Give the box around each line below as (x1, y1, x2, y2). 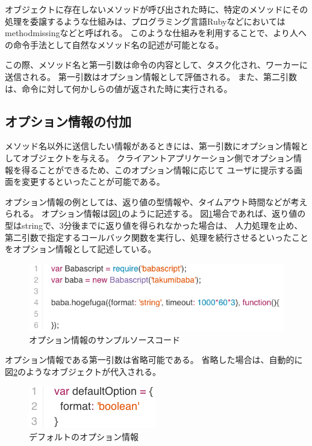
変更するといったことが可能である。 (21, 175, 165, 188)
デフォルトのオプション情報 (29, 430, 139, 442)
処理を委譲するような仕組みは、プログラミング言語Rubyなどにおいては (5, 14, 285, 27)
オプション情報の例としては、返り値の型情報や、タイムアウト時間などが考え (5, 195, 308, 208)
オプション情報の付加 (5, 111, 131, 130)
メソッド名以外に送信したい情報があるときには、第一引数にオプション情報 (5, 140, 300, 152)
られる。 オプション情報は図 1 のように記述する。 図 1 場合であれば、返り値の (5, 207, 306, 220)
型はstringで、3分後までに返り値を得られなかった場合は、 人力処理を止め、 (5, 218, 303, 231)
